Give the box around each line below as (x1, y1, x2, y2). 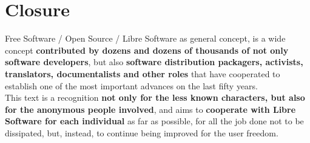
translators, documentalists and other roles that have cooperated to (5, 67, 280, 80)
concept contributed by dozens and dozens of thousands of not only (5, 43, 289, 56)
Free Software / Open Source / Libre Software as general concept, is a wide (5, 32, 286, 45)
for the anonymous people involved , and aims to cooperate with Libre (5, 103, 296, 115)
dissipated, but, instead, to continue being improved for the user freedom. (5, 126, 278, 139)
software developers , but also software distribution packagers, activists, (5, 56, 303, 68)
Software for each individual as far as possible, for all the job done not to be (5, 115, 304, 127)
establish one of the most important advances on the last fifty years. (5, 79, 258, 92)
